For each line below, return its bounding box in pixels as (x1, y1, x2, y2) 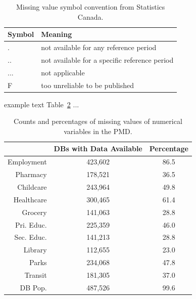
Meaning (41, 29, 72, 39)
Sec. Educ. (14, 232, 47, 242)
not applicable (41, 67, 85, 77)
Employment (8, 156, 47, 167)
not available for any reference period (41, 42, 157, 53)
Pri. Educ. (15, 219, 47, 230)
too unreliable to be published (41, 79, 134, 90)
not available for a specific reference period (41, 54, 174, 65)
